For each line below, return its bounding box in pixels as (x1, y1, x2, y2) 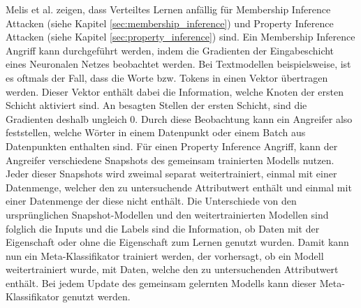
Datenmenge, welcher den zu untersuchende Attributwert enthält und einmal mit (6, 179, 352, 194)
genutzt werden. (62, 289, 131, 304)
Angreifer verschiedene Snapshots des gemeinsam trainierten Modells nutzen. (6, 152, 334, 167)
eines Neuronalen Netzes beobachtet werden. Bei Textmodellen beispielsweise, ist (6, 57, 351, 71)
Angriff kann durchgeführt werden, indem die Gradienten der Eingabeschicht (6, 43, 334, 57)
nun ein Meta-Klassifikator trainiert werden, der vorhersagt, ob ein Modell (6, 248, 324, 263)
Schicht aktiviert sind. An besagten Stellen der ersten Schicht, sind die (6, 98, 307, 112)
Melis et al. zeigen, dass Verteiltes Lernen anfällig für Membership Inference (6, 2, 331, 16)
